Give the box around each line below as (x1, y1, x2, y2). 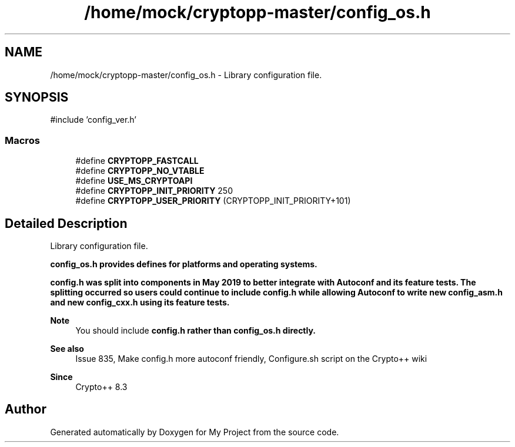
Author (5, 402, 46, 417)
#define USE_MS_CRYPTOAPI (75, 176, 193, 186)
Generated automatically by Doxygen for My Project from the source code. (50, 426, 339, 437)
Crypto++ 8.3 (75, 382, 128, 392)
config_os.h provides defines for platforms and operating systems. (50, 259, 317, 270)
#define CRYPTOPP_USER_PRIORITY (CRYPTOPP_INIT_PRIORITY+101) (75, 196, 351, 206)
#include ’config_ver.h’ (50, 115, 136, 125)
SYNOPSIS (5, 90, 69, 105)
